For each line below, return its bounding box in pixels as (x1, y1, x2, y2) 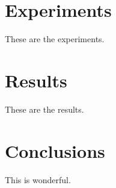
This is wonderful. (5, 173, 71, 186)
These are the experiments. (5, 33, 105, 45)
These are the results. (5, 102, 84, 115)
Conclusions (5, 138, 105, 163)
